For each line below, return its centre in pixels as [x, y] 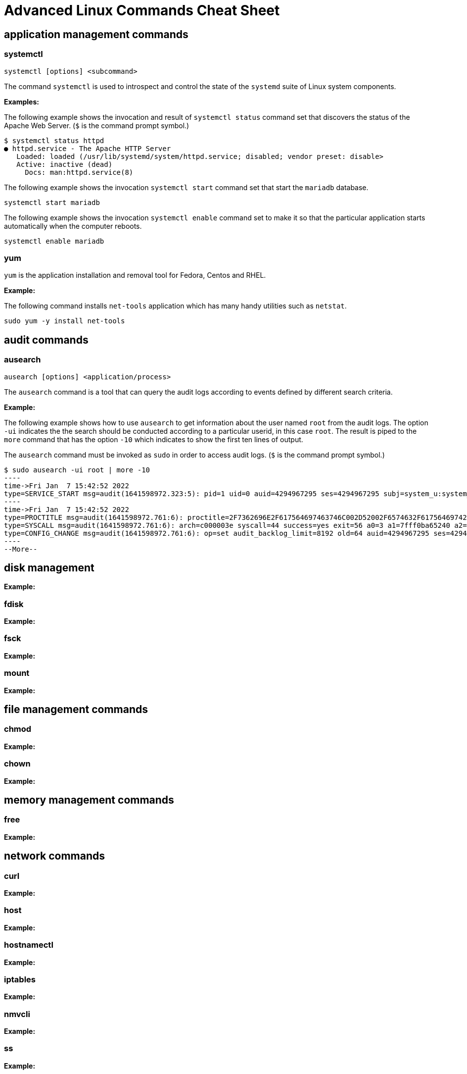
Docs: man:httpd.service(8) [79, 172]
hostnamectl [29, 945]
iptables [20, 979]
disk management [49, 567]
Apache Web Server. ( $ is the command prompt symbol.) [97, 125]
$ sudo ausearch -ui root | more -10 [77, 470]
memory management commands [89, 800]
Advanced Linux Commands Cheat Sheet [142, 10]
